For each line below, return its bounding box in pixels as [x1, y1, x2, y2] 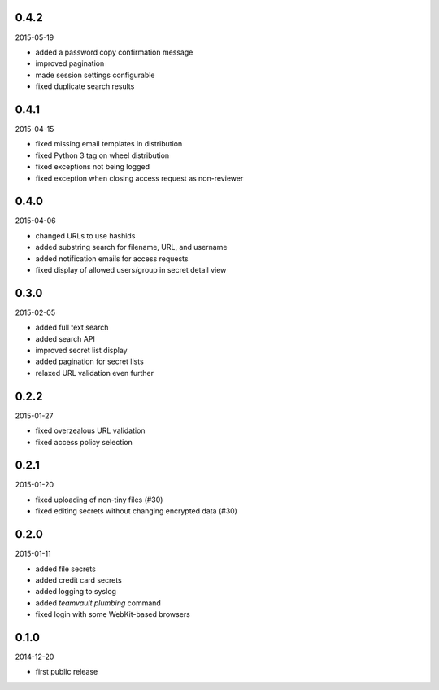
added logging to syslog [35, 587, 117, 596]
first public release [35, 667, 98, 677]
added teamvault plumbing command [35, 598, 162, 608]
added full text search [35, 322, 109, 333]
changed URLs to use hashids [35, 230, 136, 240]
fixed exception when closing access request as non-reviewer [35, 173, 244, 183]
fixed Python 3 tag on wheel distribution [35, 151, 170, 160]
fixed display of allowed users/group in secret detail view [35, 265, 227, 275]
